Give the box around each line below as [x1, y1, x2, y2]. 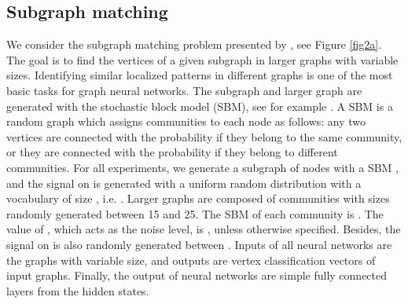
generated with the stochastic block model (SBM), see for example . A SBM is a [6, 97, 393, 114]
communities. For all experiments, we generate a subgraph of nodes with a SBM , [6, 159, 399, 175]
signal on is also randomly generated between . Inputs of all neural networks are [6, 236, 392, 252]
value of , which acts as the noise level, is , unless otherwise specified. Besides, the [6, 221, 401, 237]
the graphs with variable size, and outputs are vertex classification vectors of [6, 251, 376, 268]
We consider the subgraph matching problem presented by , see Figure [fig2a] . [6, 36, 382, 53]
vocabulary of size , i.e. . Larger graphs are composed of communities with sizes [6, 190, 390, 207]
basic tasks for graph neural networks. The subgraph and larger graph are [6, 82, 362, 98]
